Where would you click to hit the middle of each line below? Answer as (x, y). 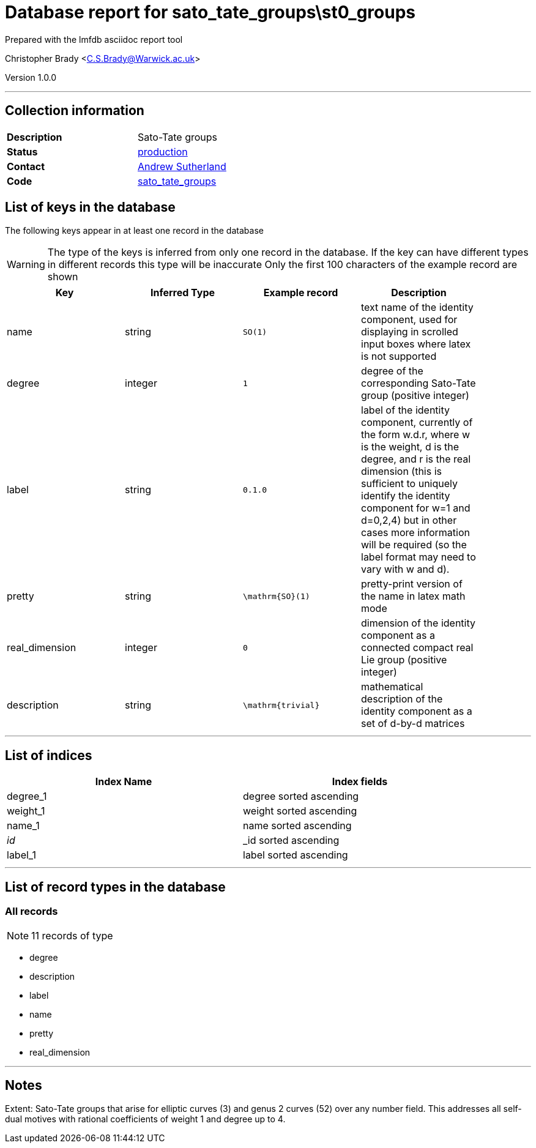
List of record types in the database (115, 887)
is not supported (399, 356)
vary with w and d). (405, 569)
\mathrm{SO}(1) (277, 596)
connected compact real (417, 648)
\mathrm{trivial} (281, 705)
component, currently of (417, 423)
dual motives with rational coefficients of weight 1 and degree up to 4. (145, 1119)
